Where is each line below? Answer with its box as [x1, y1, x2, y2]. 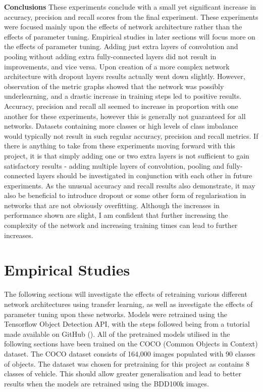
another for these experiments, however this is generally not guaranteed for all [4, 110, 246, 121]
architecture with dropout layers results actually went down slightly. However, [4, 71, 245, 82]
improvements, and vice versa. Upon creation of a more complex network [4, 61, 230, 71]
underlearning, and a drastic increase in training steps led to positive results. [4, 91, 242, 101]
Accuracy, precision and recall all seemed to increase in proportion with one [4, 100, 238, 111]
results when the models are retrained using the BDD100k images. [4, 378, 209, 388]
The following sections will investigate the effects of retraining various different [4, 289, 247, 299]
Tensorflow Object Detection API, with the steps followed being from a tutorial [4, 319, 250, 329]
